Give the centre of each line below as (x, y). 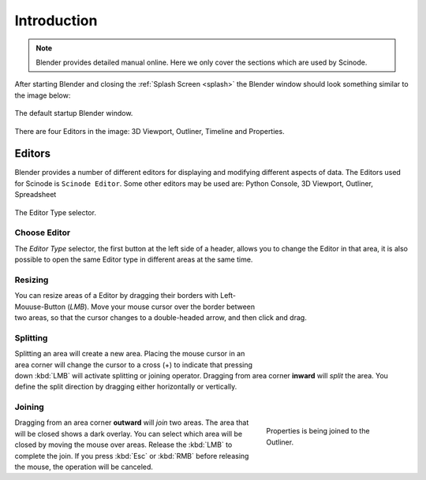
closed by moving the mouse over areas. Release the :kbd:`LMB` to (123, 445)
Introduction (56, 20)
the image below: (43, 95)
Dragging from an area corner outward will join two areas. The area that (132, 422)
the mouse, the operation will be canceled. (84, 467)
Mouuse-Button (40, 307)
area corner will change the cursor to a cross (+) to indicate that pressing (133, 365)
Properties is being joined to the (318, 431)
